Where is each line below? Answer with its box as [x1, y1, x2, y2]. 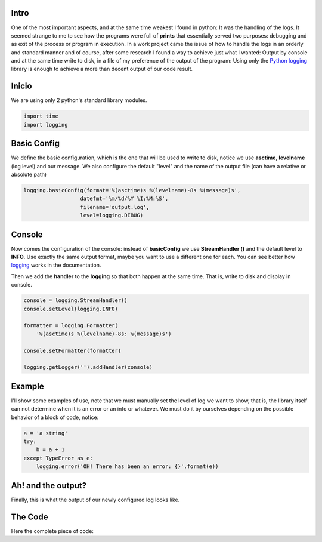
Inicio [11, 81, 32, 91]
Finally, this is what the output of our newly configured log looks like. [11, 496, 180, 503]
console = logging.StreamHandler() [23, 297, 128, 304]
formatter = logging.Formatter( [23, 322, 119, 329]
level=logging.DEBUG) [80, 212, 143, 219]
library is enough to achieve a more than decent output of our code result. [11, 66, 193, 73]
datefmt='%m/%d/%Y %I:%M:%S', [80, 195, 169, 202]
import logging [23, 121, 68, 128]
